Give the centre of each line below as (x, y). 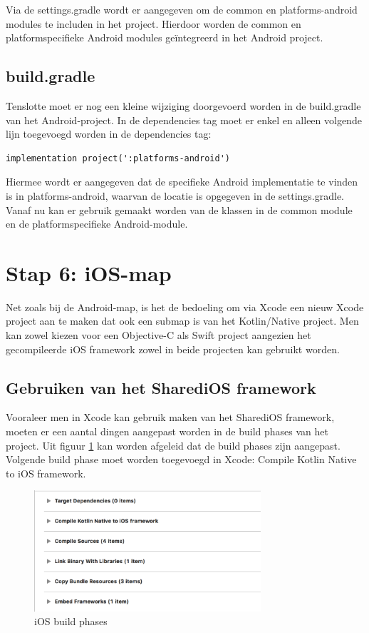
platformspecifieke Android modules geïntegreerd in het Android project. (165, 37)
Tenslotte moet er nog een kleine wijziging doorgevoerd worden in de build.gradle (183, 105)
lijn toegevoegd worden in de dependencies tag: (109, 134)
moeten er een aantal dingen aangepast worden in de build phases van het (167, 431)
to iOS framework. (46, 473)
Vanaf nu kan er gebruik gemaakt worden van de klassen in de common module (179, 209)
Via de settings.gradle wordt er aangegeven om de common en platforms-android (182, 9)
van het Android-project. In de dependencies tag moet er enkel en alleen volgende (184, 120)
